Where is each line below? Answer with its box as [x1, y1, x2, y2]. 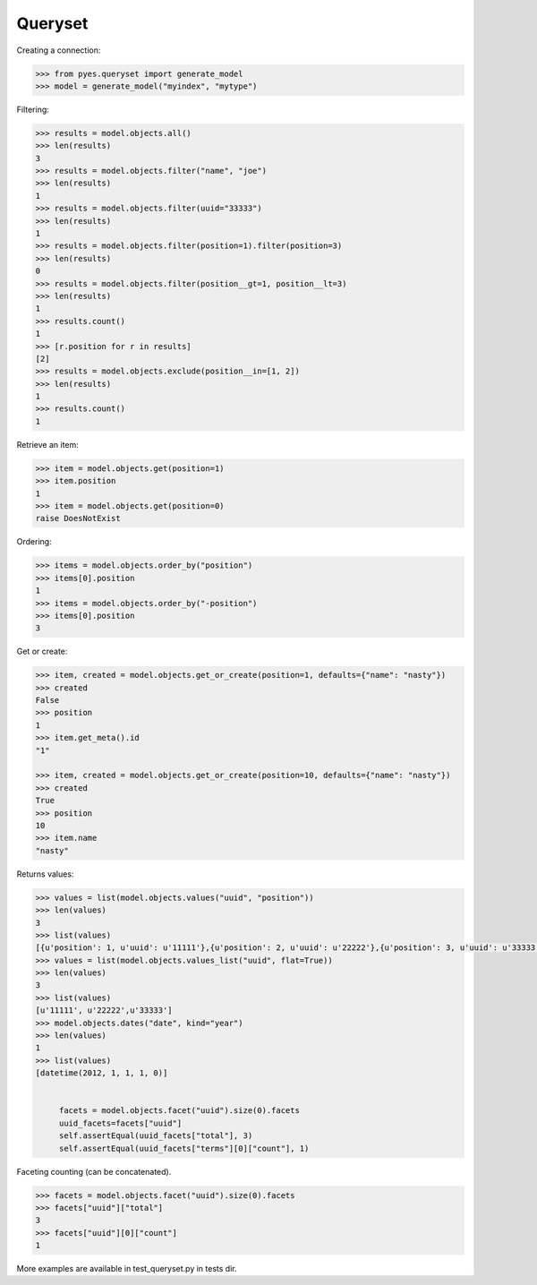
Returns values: [16, 869, 74, 879]
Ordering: [16, 536, 53, 547]
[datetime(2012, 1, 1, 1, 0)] [35, 1068, 168, 1078]
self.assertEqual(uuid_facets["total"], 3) [58, 1131, 253, 1141]
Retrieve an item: [16, 439, 80, 450]
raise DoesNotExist [35, 513, 121, 524]
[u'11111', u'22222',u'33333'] [35, 1006, 174, 1015]
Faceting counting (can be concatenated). [16, 1166, 172, 1177]
